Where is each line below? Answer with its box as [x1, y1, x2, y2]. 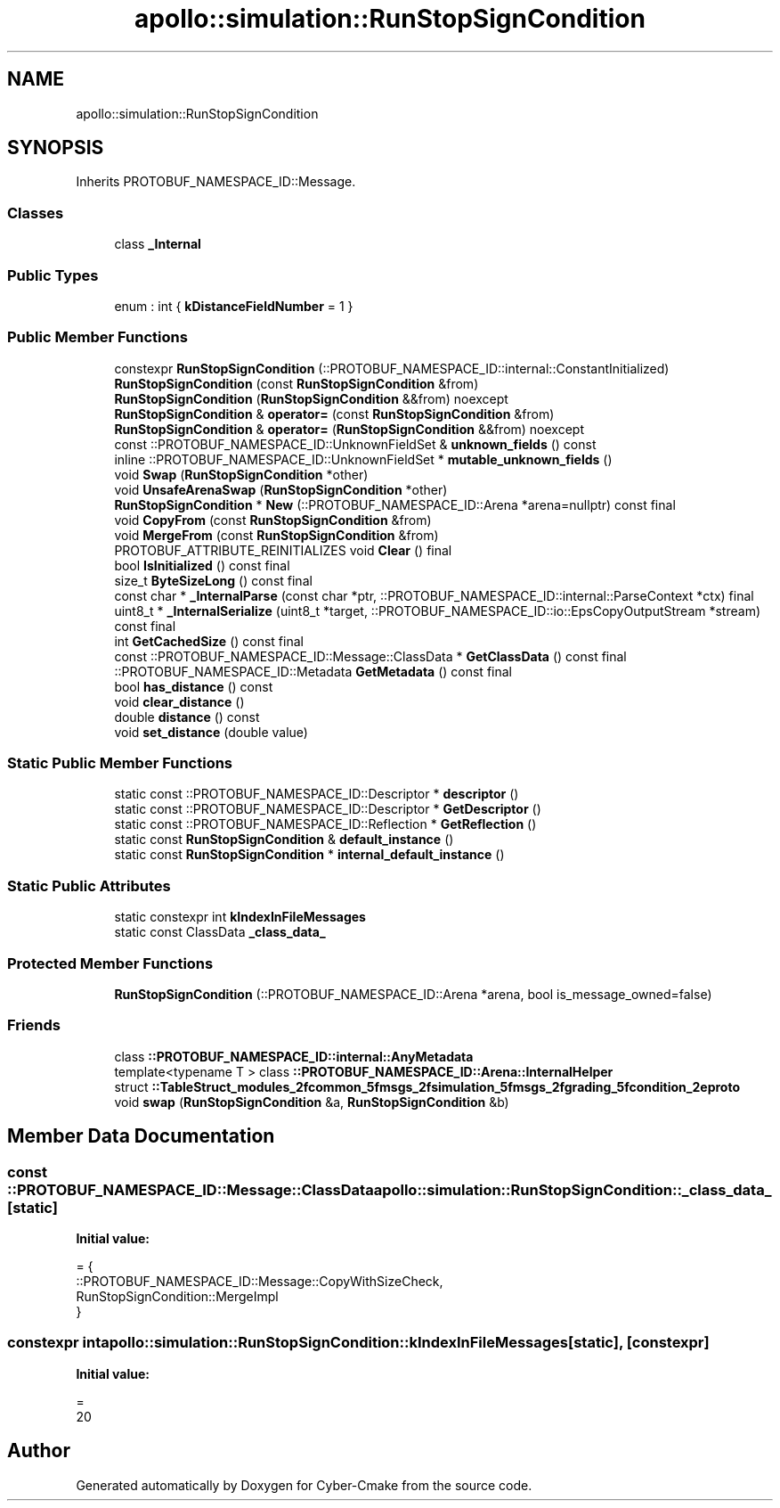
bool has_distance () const [114, 678, 273, 694]
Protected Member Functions [7, 954, 214, 972]
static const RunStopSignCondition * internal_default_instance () [114, 847, 505, 863]
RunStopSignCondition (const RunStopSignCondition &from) [114, 375, 479, 391]
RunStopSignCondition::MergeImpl [76, 1288, 279, 1304]
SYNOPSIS [7, 136, 104, 160]
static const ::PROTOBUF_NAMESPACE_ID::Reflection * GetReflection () [114, 816, 537, 832]
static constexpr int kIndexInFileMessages [114, 909, 366, 925]
